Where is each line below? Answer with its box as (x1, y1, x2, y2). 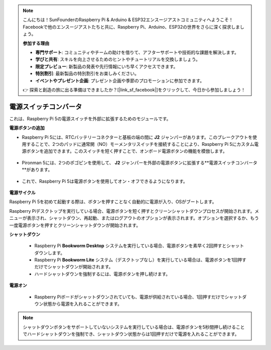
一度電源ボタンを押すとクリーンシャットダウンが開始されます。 (9, 222, 141, 228)
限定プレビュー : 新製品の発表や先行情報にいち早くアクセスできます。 (35, 63, 178, 69)
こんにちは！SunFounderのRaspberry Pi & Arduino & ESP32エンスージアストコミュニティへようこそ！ (23, 17, 233, 23)
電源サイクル (9, 189, 36, 196)
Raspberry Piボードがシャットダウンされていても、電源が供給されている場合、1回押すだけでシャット (34, 294, 242, 300)
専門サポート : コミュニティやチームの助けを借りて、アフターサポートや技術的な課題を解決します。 (35, 49, 239, 55)
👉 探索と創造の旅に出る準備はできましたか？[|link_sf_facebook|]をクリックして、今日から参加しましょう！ (23, 86, 246, 93)
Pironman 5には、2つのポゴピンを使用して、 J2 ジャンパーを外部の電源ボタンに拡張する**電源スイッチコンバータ (22, 159, 258, 165)
